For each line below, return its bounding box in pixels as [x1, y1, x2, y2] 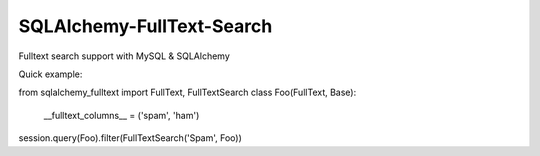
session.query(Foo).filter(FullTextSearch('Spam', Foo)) [18, 132, 242, 144]
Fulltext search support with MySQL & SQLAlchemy [18, 50, 230, 62]
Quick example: [18, 68, 83, 80]
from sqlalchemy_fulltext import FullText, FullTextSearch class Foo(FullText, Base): [18, 86, 357, 99]
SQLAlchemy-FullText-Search [18, 15, 273, 37]
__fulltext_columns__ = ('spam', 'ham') [43, 109, 200, 121]
